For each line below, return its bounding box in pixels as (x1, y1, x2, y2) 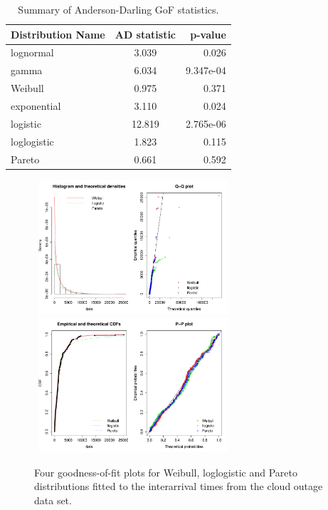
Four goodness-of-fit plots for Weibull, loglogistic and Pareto (34, 464, 297, 479)
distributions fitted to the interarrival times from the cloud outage (34, 479, 323, 494)
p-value (190, 26, 226, 41)
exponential (11, 98, 61, 113)
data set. (34, 492, 72, 507)
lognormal (11, 45, 54, 60)
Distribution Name (11, 26, 105, 41)
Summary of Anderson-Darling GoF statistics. (18, 2, 219, 16)
